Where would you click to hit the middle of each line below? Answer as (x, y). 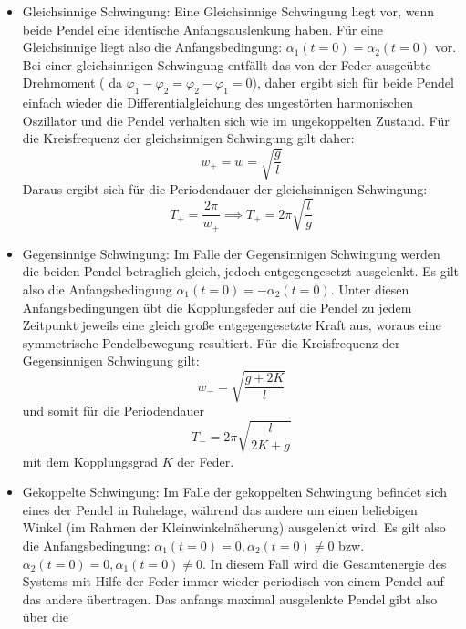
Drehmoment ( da (72, 82)
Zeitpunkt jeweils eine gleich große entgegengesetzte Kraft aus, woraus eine (232, 325)
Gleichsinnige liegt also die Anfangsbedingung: (152, 47)
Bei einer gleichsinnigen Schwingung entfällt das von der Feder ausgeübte (227, 64)
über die (46, 617)
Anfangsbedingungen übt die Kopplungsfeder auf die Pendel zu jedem (217, 307)
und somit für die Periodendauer (113, 411)
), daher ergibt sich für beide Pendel (353, 82)
